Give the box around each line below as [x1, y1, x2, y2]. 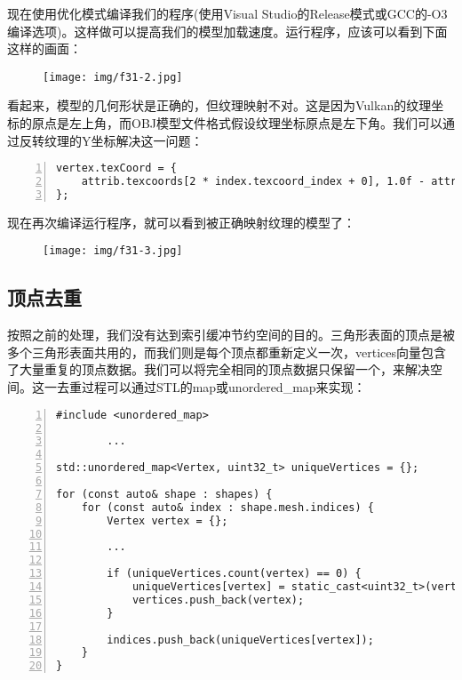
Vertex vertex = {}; [107, 514, 228, 527]
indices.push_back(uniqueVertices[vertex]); [107, 633, 374, 646]
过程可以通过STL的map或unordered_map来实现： [81, 378, 366, 396]
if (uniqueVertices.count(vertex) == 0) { [107, 567, 362, 580]
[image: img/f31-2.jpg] [43, 70, 183, 84]
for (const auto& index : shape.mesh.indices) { [81, 500, 374, 514]
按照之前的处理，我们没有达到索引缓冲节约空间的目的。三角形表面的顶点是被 [7, 325, 455, 344]
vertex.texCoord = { [56, 162, 178, 175]
